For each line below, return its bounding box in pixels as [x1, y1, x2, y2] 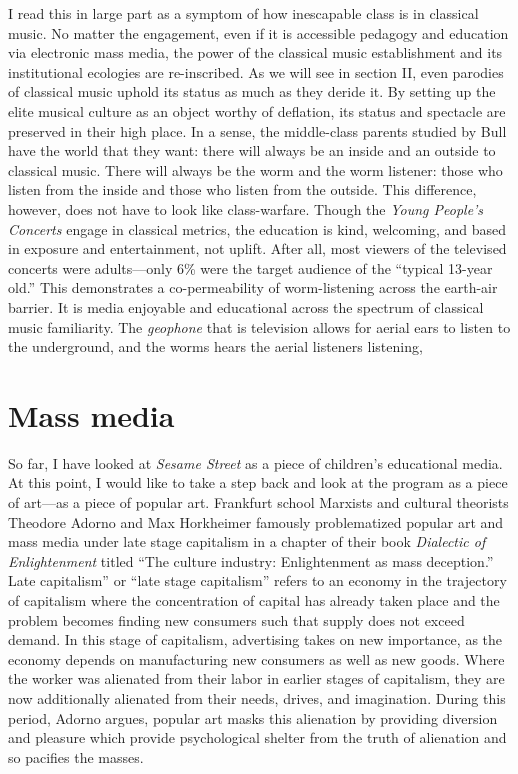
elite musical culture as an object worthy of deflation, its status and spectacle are [8, 100, 506, 121]
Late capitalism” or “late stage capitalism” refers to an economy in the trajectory [8, 570, 507, 591]
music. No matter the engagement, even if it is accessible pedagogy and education [8, 22, 509, 43]
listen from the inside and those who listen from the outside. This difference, [8, 179, 477, 200]
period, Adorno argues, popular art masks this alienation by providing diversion [8, 707, 498, 728]
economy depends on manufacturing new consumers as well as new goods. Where [8, 648, 505, 669]
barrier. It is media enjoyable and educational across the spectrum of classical [8, 296, 484, 317]
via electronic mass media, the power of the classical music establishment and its [8, 42, 503, 63]
